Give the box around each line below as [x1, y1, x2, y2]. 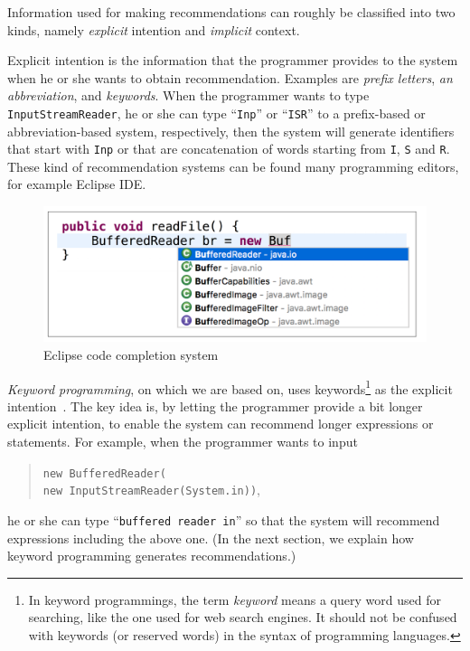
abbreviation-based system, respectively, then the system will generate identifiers [7, 121, 455, 140]
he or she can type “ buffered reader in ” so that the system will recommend [7, 510, 440, 529]
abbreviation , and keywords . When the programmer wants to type [7, 86, 370, 105]
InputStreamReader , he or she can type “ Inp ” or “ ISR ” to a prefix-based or [7, 103, 426, 122]
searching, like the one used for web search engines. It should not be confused [28, 608, 457, 627]
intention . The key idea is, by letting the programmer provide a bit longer [7, 396, 423, 415]
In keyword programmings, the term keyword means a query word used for [28, 590, 441, 609]
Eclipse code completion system [43, 344, 219, 363]
